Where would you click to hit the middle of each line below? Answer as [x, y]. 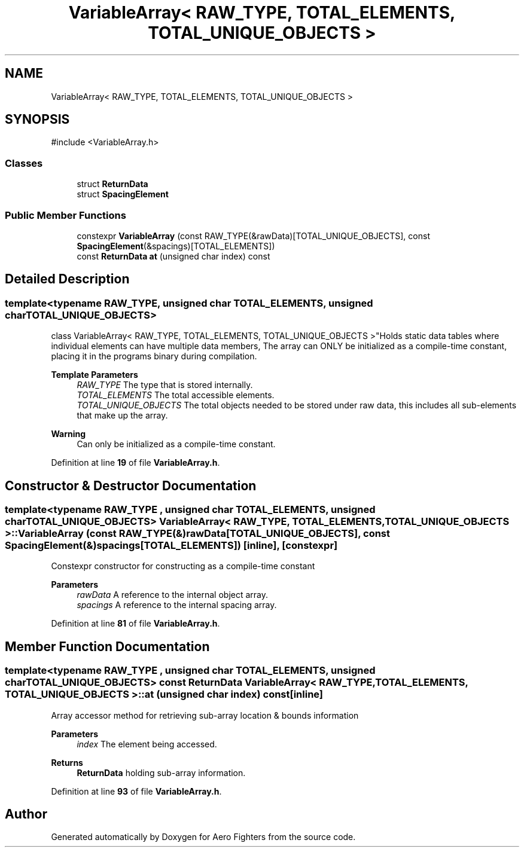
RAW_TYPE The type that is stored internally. [165, 385]
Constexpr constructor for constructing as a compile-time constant [183, 566]
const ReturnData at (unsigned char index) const [173, 256]
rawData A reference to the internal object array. [173, 595]
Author [26, 814]
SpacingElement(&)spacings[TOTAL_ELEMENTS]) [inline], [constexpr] [171, 545]
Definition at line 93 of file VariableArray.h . [136, 791]
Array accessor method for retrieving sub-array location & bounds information [205, 715]
